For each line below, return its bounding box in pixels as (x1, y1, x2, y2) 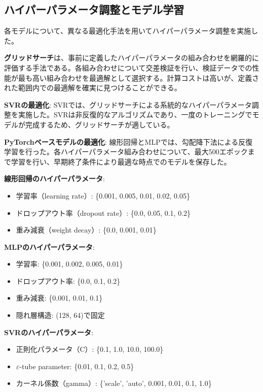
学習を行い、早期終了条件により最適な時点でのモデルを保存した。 (11, 156, 231, 167)
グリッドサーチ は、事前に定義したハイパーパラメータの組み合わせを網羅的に (4, 52, 259, 63)
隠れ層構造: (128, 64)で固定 (16, 310, 105, 320)
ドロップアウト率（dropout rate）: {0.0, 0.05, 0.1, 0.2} (16, 207, 191, 218)
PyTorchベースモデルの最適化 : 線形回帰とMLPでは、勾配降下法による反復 (4, 136, 253, 147)
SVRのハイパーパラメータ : (4, 326, 93, 337)
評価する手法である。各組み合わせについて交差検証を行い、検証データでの (4, 62, 252, 73)
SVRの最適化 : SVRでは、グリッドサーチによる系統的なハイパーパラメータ (4, 99, 252, 110)
